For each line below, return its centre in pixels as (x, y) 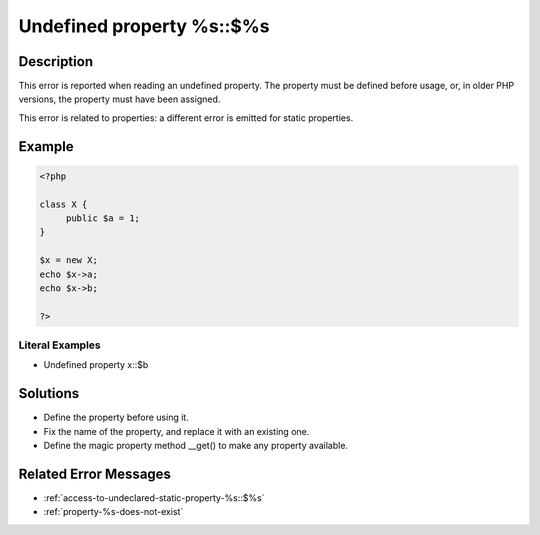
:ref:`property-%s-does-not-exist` (113, 512)
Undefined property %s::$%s (144, 26)
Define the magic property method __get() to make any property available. (196, 446)
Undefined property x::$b (96, 365)
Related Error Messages (95, 473)
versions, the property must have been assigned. (119, 99)
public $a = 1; (102, 218)
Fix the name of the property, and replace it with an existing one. (176, 431)
